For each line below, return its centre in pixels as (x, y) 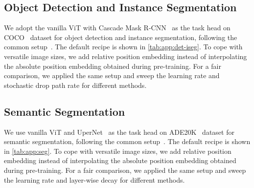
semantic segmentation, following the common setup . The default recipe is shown (127, 141)
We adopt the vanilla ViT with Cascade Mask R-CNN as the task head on (117, 28)
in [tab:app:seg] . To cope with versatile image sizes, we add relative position (118, 151)
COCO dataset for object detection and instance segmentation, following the (121, 37)
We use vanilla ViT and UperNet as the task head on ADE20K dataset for (119, 132)
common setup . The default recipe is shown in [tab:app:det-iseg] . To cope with (123, 47)
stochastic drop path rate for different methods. (75, 85)
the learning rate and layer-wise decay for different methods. (94, 179)
